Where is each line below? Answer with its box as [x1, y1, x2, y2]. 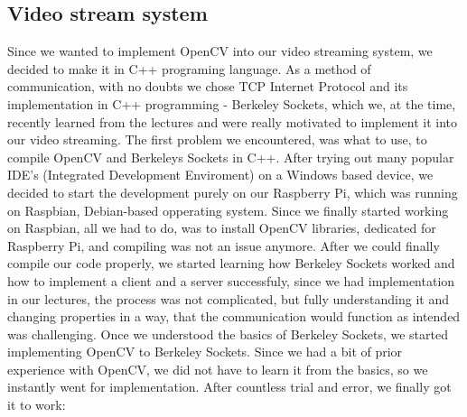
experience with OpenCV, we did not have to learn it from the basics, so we [7, 359, 428, 378]
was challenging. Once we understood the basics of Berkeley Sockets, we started [7, 324, 448, 343]
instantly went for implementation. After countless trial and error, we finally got [7, 377, 452, 396]
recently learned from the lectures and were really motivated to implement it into [7, 112, 458, 131]
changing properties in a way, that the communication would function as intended [7, 307, 461, 326]
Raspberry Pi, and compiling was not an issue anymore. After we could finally [7, 236, 440, 255]
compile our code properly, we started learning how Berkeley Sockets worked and [7, 254, 455, 273]
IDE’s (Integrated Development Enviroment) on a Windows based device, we [7, 165, 434, 184]
